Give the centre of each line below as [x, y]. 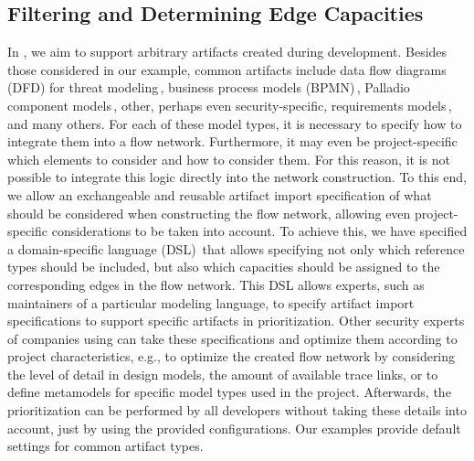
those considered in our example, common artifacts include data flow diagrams [227, 69]
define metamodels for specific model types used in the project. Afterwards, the [229, 392]
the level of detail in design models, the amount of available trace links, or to [223, 374]
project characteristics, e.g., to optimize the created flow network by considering [232, 356]
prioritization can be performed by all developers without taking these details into [237, 410]
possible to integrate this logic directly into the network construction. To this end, [237, 177]
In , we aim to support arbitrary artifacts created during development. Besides [227, 52]
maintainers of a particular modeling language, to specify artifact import [211, 302]
